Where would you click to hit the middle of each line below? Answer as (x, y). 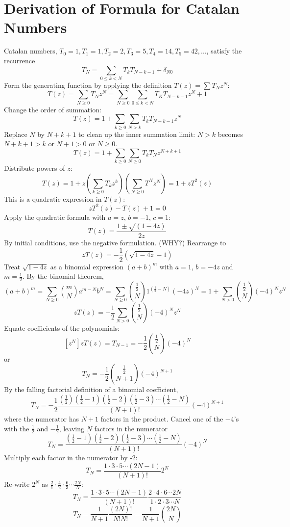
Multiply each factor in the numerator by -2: (71, 458)
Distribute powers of (35, 168)
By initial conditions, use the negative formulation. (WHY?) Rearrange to (115, 243)
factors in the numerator (131, 428)
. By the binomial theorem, (63, 276)
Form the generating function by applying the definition (88, 85)
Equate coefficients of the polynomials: (62, 328)
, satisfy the (224, 51)
